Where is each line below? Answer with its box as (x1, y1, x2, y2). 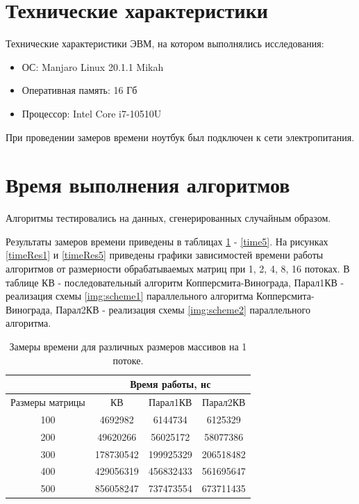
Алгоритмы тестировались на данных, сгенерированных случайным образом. (6, 211, 331, 225)
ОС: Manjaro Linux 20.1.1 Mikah (22, 59, 164, 74)
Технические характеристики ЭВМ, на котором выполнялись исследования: (6, 36, 324, 51)
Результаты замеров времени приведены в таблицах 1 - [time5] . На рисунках (6, 234, 328, 248)
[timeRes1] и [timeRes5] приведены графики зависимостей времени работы (6, 247, 324, 262)
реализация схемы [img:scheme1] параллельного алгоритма (6, 288, 253, 303)
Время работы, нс (130, 377, 211, 391)
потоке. (112, 352, 144, 367)
